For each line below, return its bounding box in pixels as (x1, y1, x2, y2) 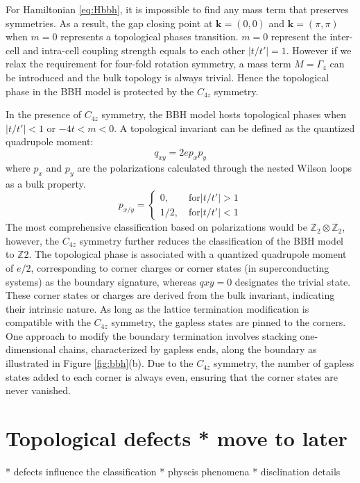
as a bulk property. (6, 176, 86, 190)
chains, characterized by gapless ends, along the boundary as (59, 342, 317, 357)
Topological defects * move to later (6, 424, 348, 452)
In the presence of (6, 107, 81, 122)
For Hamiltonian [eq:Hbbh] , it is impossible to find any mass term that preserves (6, 2, 349, 16)
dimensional (6, 342, 56, 357)
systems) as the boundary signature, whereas (6, 274, 196, 288)
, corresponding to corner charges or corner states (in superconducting (31, 260, 329, 275)
